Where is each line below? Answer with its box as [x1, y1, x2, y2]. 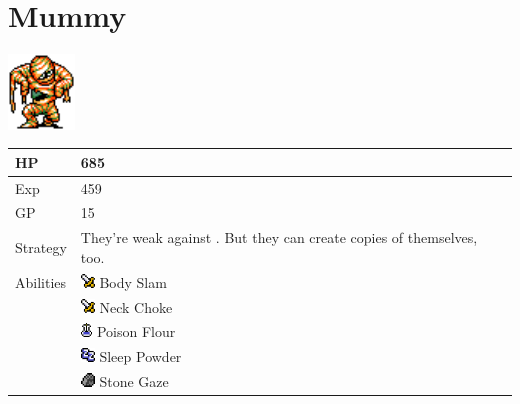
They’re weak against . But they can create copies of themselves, [80, 227, 478, 248]
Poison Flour [96, 321, 176, 342]
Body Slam [99, 271, 167, 292]
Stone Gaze [99, 371, 169, 392]
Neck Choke [99, 296, 173, 317]
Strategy [15, 237, 67, 258]
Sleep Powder [99, 346, 182, 367]
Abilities [15, 271, 67, 292]
